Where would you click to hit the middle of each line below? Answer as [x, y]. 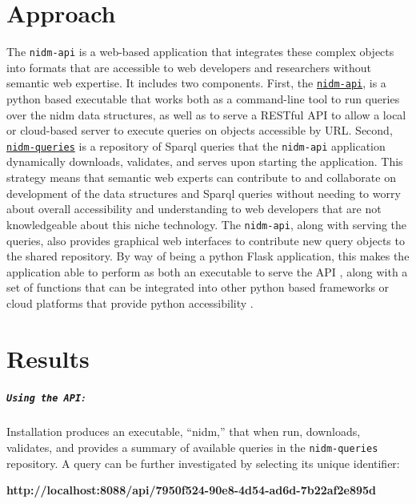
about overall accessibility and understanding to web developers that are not [194, 209]
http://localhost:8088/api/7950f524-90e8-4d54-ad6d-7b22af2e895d [192, 490]
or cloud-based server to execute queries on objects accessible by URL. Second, [200, 130]
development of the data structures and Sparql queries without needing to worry [204, 193]
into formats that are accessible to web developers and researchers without [189, 67]
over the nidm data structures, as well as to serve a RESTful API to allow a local [206, 114]
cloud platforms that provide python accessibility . [130, 302]
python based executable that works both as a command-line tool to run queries [203, 99]
